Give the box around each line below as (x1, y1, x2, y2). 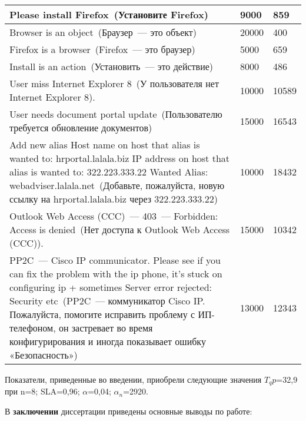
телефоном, (9, 321, 56, 334)
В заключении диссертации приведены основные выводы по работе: (5, 405, 252, 417)
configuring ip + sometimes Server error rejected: (9, 280, 212, 294)
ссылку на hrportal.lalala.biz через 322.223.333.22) (9, 192, 218, 205)
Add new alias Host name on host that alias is (9, 138, 200, 151)
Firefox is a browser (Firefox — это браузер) (9, 42, 195, 56)
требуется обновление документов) (9, 121, 152, 134)
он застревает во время (58, 321, 153, 334)
